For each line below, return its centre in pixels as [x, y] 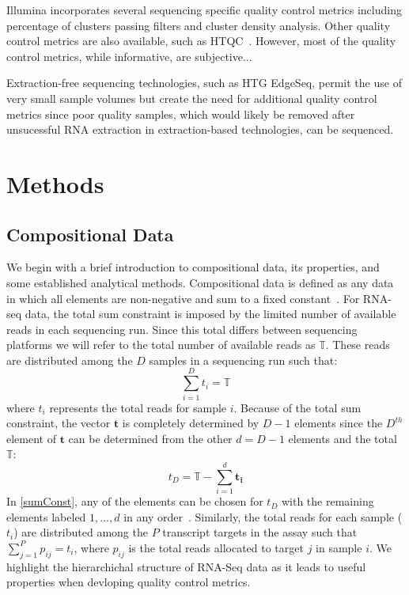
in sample [339, 547]
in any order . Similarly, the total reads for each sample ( [263, 516]
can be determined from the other [150, 438]
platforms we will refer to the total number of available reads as [161, 345]
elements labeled [46, 516]
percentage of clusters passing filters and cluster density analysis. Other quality [199, 25]
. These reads [358, 345]
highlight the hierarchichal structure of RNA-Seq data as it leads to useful [186, 566]
